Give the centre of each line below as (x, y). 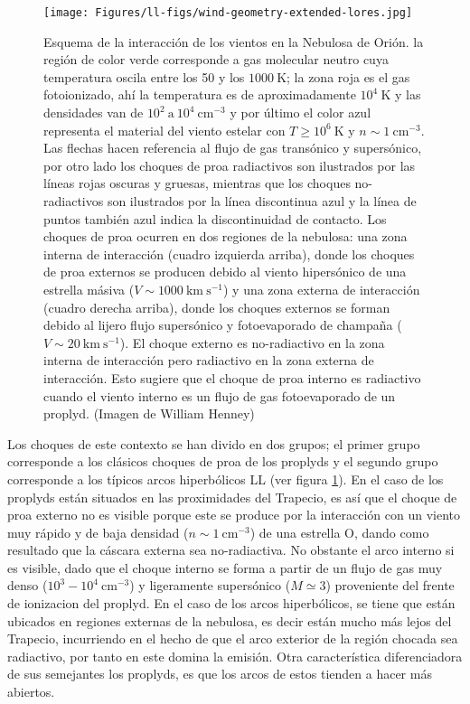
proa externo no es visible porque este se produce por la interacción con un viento (234, 515)
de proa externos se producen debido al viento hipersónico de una (225, 272)
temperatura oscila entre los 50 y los (144, 76)
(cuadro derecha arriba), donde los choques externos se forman (217, 307)
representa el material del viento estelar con (164, 130)
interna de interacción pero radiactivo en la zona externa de (209, 360)
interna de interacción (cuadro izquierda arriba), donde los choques (229, 253)
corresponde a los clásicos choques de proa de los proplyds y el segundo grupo (223, 461)
